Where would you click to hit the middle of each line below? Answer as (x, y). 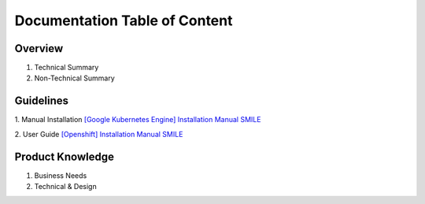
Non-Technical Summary (74, 78)
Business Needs (61, 175)
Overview (39, 48)
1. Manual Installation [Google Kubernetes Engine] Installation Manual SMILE (138, 120)
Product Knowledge (64, 156)
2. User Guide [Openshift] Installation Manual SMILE (99, 134)
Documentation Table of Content (124, 20)
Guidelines (41, 101)
